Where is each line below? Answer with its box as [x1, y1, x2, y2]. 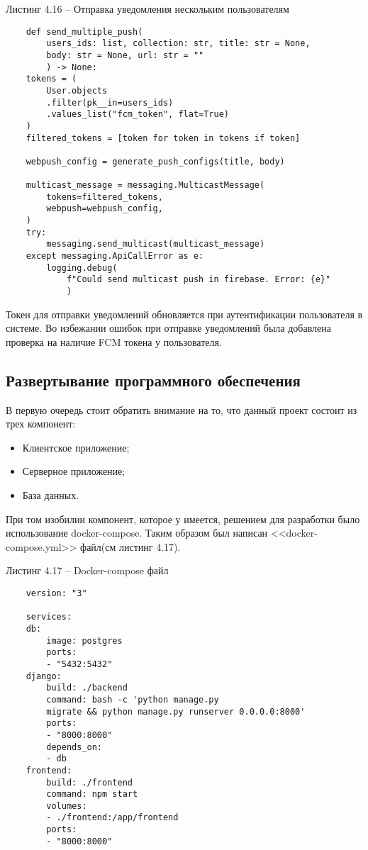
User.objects [46, 85, 108, 96]
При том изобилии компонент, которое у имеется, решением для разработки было [6, 511, 360, 526]
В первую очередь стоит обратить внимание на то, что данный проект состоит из [6, 402, 357, 417]
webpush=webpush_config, [46, 203, 163, 214]
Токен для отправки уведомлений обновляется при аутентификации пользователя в [6, 306, 363, 321]
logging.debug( [46, 262, 118, 273]
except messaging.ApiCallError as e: [26, 251, 204, 262]
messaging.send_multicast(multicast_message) [46, 239, 265, 250]
